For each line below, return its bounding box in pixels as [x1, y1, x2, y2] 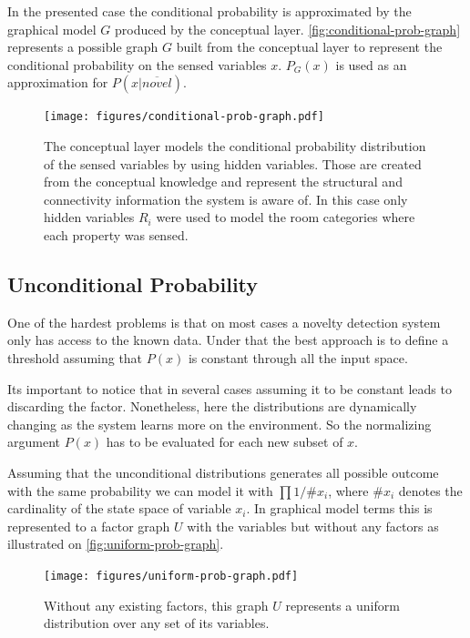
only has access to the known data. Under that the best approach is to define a [7, 330, 449, 349]
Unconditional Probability [7, 269, 259, 298]
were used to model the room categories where [156, 208, 415, 227]
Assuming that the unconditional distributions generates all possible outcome [7, 462, 439, 481]
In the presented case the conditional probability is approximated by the [7, 2, 412, 20]
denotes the [398, 481, 463, 500]
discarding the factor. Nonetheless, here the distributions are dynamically [7, 397, 417, 416]
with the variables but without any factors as [187, 516, 439, 535]
